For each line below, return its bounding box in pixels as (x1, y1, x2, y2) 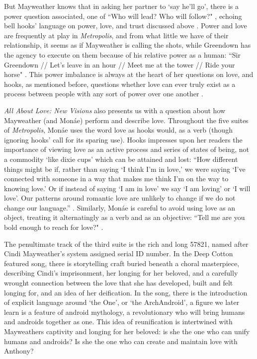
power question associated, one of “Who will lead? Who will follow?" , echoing (4, 10, 242, 21)
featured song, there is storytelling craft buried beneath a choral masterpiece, (4, 258, 240, 268)
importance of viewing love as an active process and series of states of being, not (4, 144, 249, 154)
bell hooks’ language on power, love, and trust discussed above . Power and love (4, 20, 247, 31)
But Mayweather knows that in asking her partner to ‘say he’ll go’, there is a (4, 1, 239, 11)
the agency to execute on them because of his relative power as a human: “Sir (4, 49, 241, 60)
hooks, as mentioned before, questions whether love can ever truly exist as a (4, 78, 236, 89)
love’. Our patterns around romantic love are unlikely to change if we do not (4, 193, 236, 203)
